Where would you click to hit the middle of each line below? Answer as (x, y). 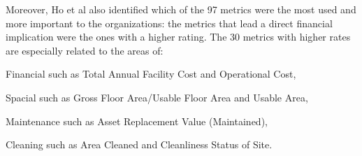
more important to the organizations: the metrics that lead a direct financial (169, 23)
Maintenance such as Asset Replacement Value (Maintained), (137, 121)
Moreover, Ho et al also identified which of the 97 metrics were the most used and (181, 9)
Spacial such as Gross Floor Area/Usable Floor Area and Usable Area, (157, 97)
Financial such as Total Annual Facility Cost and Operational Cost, (151, 74)
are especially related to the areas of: (85, 50)
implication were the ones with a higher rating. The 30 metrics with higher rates (178, 37)
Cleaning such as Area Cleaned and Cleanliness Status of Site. (139, 144)
